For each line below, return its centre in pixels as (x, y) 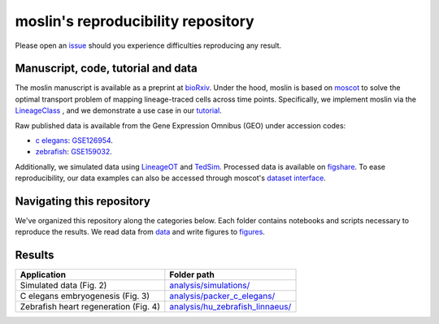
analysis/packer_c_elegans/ (222, 296)
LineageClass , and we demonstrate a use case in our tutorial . (119, 110)
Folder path (192, 274)
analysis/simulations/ (210, 286)
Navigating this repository (83, 201)
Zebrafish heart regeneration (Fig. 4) (90, 307)
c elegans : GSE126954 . (74, 140)
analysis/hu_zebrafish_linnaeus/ (230, 307)
